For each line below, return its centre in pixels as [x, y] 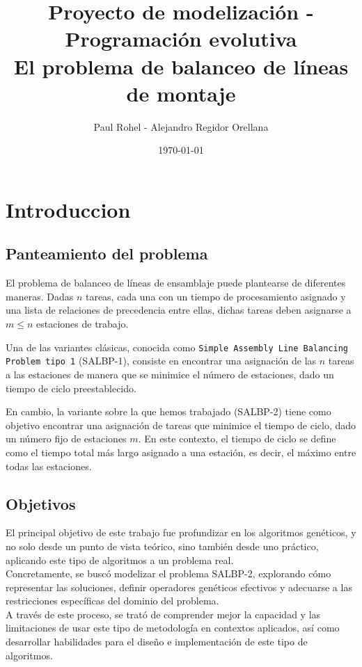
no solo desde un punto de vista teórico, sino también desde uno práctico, [162, 546]
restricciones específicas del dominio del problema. [112, 601]
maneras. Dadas [40, 296]
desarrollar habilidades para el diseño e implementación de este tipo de [157, 642]
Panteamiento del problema [107, 254]
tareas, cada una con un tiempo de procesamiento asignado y [215, 296]
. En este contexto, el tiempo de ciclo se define [237, 439]
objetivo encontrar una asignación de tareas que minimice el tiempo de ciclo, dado [181, 425]
